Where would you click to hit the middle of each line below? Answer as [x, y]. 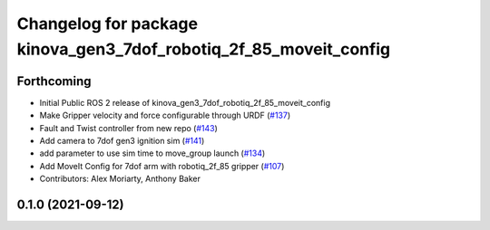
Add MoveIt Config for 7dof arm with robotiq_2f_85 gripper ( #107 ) [162, 166]
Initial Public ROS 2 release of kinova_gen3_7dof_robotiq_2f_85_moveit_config [185, 102]
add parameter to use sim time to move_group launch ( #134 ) [152, 153]
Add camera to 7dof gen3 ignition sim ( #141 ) [122, 141]
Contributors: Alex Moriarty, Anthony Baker [120, 179]
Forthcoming [54, 81]
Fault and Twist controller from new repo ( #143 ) [128, 128]
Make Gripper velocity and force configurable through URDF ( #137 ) [165, 115]
